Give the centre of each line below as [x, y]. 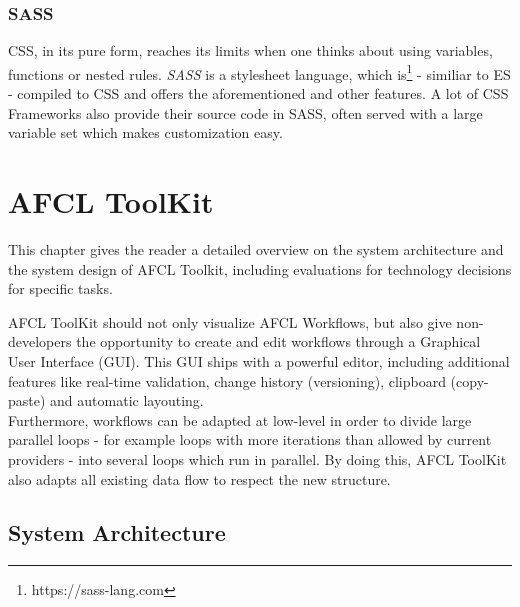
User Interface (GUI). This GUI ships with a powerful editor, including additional [259, 360]
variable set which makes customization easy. [145, 132]
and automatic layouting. [127, 400]
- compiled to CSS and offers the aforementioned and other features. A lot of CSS [258, 93]
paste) [27, 400]
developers [40, 341]
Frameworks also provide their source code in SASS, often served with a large [245, 112]
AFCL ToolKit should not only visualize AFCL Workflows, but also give [230, 321]
